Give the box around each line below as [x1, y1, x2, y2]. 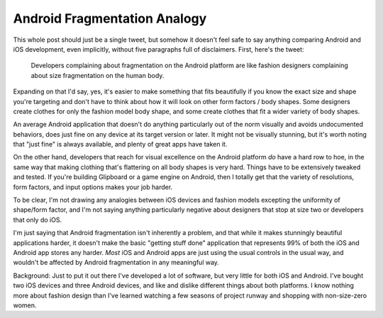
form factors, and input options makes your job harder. [13, 183, 173, 191]
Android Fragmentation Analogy [13, 11, 207, 26]
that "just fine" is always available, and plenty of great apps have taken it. [13, 140, 228, 149]
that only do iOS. [13, 215, 62, 224]
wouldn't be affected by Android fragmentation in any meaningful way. [13, 259, 220, 267]
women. [13, 301, 37, 310]
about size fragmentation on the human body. [30, 71, 165, 79]
